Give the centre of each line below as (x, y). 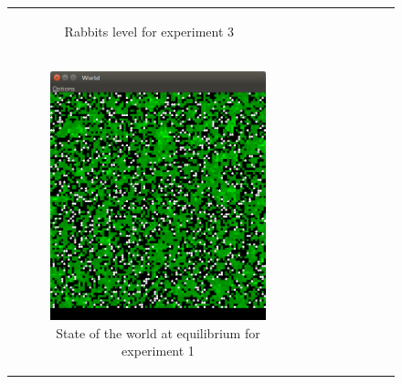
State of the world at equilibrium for (158, 332)
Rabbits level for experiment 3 (149, 31)
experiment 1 (158, 351)
